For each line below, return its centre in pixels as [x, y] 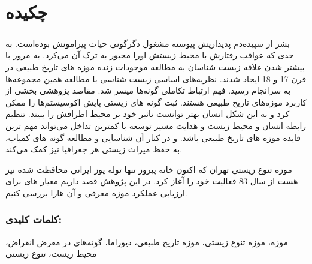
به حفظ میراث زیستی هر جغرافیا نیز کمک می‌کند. [94, 149]
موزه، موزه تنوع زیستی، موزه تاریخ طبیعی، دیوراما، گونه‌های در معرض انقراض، [147, 241]
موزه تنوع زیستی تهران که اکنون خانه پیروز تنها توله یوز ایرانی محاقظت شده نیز [149, 169]
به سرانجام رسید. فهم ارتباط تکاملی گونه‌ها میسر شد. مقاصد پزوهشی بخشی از [148, 90]
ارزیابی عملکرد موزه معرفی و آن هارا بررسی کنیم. [96, 192]
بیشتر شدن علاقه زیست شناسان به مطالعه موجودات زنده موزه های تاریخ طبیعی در [155, 66]
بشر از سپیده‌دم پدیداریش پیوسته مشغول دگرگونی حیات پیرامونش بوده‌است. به [148, 43]
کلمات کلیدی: [34, 219]
